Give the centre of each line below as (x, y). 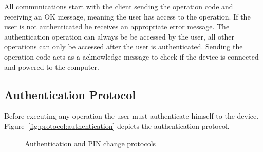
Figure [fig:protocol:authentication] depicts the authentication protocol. (117, 126)
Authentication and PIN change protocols (90, 143)
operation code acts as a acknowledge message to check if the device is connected (131, 56)
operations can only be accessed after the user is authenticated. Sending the (124, 46)
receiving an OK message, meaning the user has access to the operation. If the (127, 16)
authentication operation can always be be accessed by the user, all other (119, 36)
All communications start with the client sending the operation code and (119, 6)
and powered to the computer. (52, 66)
